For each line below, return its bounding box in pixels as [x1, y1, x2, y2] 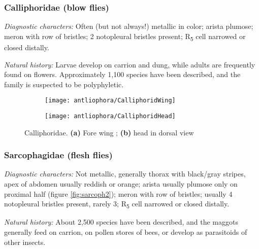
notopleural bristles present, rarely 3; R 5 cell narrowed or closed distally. [4, 198, 230, 210]
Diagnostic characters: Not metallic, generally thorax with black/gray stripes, [4, 168, 246, 179]
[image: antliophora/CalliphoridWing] [45, 97, 176, 104]
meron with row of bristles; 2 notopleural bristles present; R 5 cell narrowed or [4, 30, 246, 43]
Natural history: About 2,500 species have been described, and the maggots [4, 217, 238, 227]
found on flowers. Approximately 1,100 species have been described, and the [4, 69, 241, 80]
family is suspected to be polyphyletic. [4, 79, 124, 89]
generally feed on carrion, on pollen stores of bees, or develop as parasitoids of [4, 226, 247, 237]
